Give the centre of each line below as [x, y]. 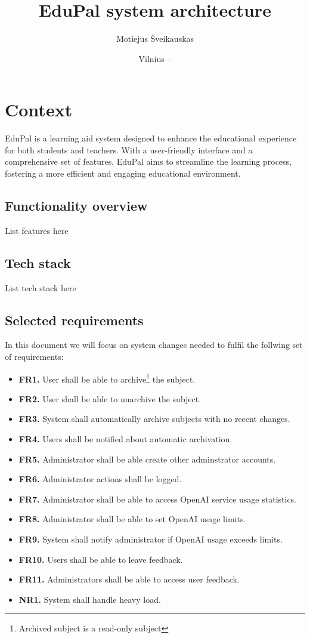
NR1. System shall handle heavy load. [90, 599]
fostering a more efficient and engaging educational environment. [123, 173]
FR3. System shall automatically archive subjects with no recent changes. [154, 419]
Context [39, 110]
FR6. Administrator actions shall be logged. [100, 479]
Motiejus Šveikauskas [155, 38]
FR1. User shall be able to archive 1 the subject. [107, 378]
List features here [37, 230]
